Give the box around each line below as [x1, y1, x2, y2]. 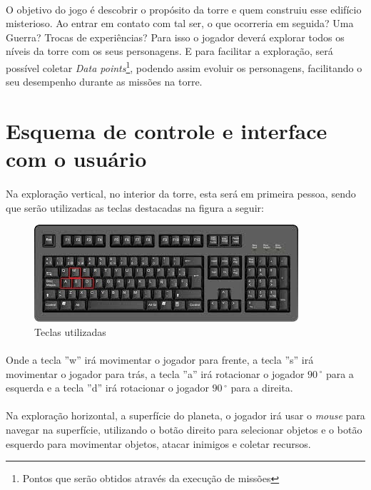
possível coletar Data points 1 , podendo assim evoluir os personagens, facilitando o [6, 58, 362, 75]
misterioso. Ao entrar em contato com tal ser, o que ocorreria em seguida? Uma [6, 16, 354, 31]
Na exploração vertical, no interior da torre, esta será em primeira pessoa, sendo [6, 185, 356, 200]
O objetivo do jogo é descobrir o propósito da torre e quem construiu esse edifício [6, 1, 362, 16]
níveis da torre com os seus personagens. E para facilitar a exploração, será [6, 44, 333, 58]
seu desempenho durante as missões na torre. [6, 74, 203, 89]
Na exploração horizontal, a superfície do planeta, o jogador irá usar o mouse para [6, 408, 365, 423]
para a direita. [230, 380, 293, 395]
